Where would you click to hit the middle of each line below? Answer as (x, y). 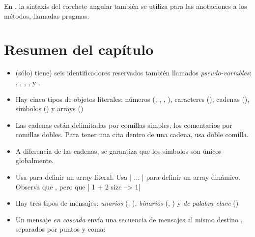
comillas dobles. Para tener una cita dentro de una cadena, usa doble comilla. (132, 134)
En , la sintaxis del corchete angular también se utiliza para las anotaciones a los (126, 6)
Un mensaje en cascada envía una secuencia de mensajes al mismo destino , (129, 219)
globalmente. (35, 160)
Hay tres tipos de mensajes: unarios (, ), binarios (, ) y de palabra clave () (127, 203)
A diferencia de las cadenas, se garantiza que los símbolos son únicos (118, 151)
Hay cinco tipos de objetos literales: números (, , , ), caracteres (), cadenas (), (132, 99)
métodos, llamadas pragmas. (47, 15)
